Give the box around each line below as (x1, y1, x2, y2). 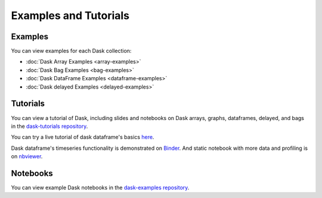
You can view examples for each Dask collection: (11, 48, 132, 55)
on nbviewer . (11, 153, 43, 160)
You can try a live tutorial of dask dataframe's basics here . (11, 134, 154, 141)
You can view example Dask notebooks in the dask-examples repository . (11, 184, 190, 191)
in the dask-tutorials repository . (11, 122, 88, 130)
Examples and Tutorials (11, 9, 130, 22)
